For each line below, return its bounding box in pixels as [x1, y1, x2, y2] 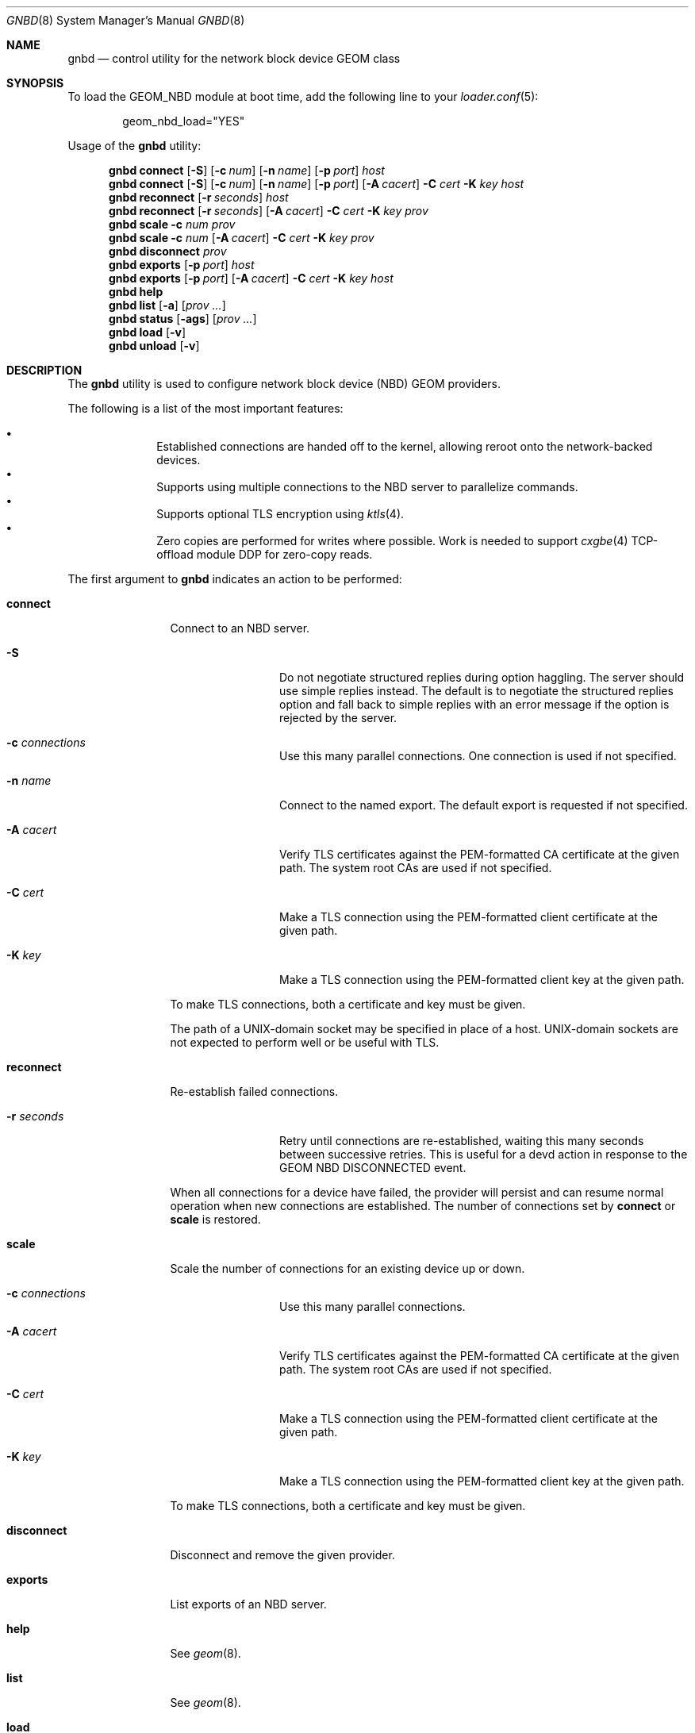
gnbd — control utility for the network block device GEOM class [67, 52, 401, 65]
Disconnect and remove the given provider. [170, 1548, 395, 1562]
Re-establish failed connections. [170, 1085, 339, 1098]
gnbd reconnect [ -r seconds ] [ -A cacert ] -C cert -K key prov [109, 204, 428, 217]
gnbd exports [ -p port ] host [109, 258, 255, 271]
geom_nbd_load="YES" [122, 114, 245, 128]
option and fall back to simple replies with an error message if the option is [279, 697, 670, 711]
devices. [156, 453, 201, 467]
